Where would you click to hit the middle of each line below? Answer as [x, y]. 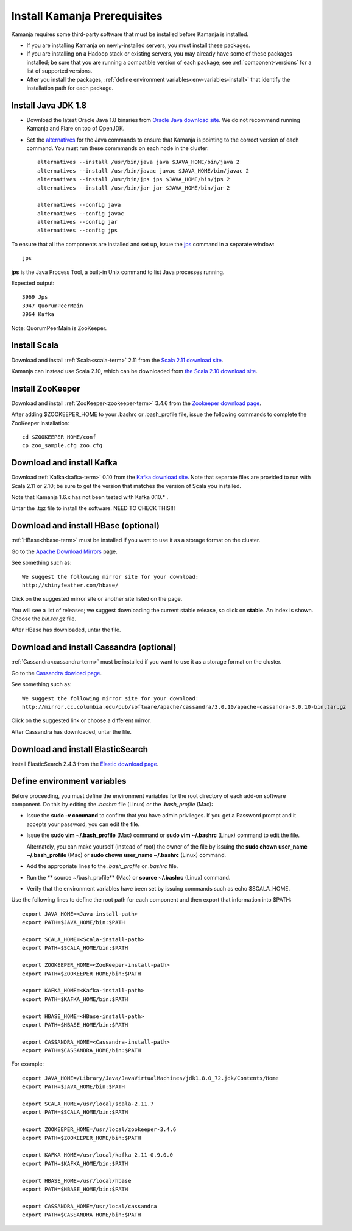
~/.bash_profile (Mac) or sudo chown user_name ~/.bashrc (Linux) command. [126, 855]
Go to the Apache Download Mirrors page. [65, 551]
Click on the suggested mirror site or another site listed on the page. [97, 599]
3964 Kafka [38, 314]
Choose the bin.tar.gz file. [44, 619]
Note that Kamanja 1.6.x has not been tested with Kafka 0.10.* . [90, 497]
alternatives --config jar [78, 222]
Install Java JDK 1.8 [49, 105]
